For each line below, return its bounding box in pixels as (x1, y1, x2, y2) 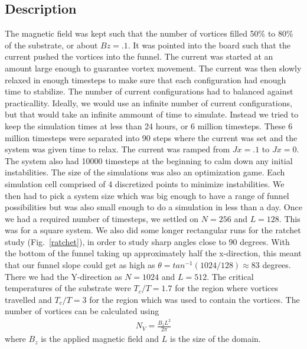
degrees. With (240, 235, 290, 247)
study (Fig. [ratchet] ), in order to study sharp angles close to (5, 235, 226, 247)
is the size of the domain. (169, 332, 261, 345)
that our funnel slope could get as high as (5, 259, 155, 271)
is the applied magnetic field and (41, 332, 159, 345)
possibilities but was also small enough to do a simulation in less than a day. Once (5, 201, 302, 213)
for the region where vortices (175, 282, 278, 294)
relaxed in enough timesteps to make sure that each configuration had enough (5, 73, 286, 86)
